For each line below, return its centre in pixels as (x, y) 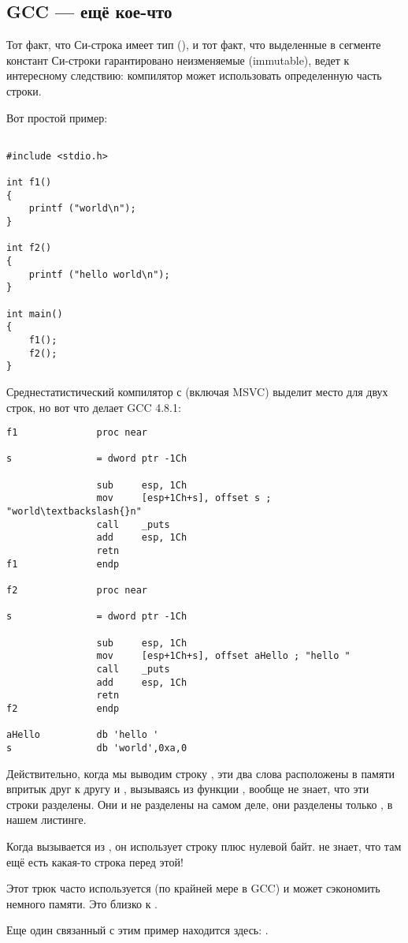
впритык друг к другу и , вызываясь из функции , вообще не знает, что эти (188, 789)
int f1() (29, 183)
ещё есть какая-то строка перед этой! (95, 861)
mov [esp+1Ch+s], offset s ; (184, 498)
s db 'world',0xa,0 (97, 748)
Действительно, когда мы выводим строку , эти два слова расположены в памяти (200, 773)
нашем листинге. (46, 820)
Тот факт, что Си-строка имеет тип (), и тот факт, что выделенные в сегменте (194, 45)
